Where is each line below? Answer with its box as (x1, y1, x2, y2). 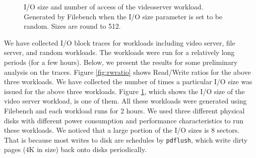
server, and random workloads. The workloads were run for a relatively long (4, 47, 235, 57)
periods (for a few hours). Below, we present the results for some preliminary (4, 56, 238, 67)
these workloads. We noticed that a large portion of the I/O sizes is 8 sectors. (4, 125, 240, 135)
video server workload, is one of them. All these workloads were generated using (4, 96, 247, 106)
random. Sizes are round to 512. (24, 21, 121, 31)
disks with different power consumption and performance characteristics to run (4, 115, 244, 125)
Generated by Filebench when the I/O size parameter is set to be (24, 11, 222, 21)
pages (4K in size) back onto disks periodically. (4, 144, 147, 155)
